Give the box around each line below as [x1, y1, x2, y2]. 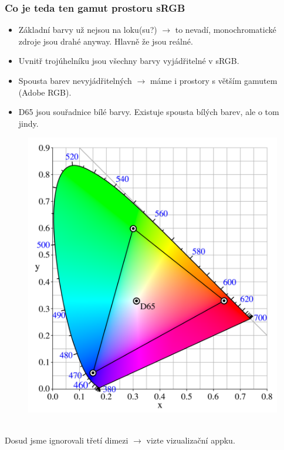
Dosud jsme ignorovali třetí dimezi [5, 434, 129, 446]
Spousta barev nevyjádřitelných [18, 75, 132, 86]
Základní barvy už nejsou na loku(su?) [18, 23, 157, 36]
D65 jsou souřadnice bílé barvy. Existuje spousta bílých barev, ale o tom [18, 106, 279, 118]
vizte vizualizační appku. [146, 434, 235, 446]
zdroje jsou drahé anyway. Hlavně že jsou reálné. [18, 35, 193, 47]
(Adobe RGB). [18, 86, 72, 98]
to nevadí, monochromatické [175, 23, 276, 36]
